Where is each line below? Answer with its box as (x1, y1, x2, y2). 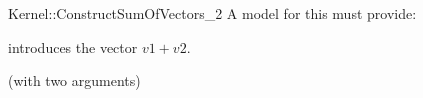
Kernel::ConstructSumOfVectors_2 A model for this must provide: (8, 3, 417, 23)
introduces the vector (8, 36, 138, 57)
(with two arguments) (8, 70, 141, 91)
